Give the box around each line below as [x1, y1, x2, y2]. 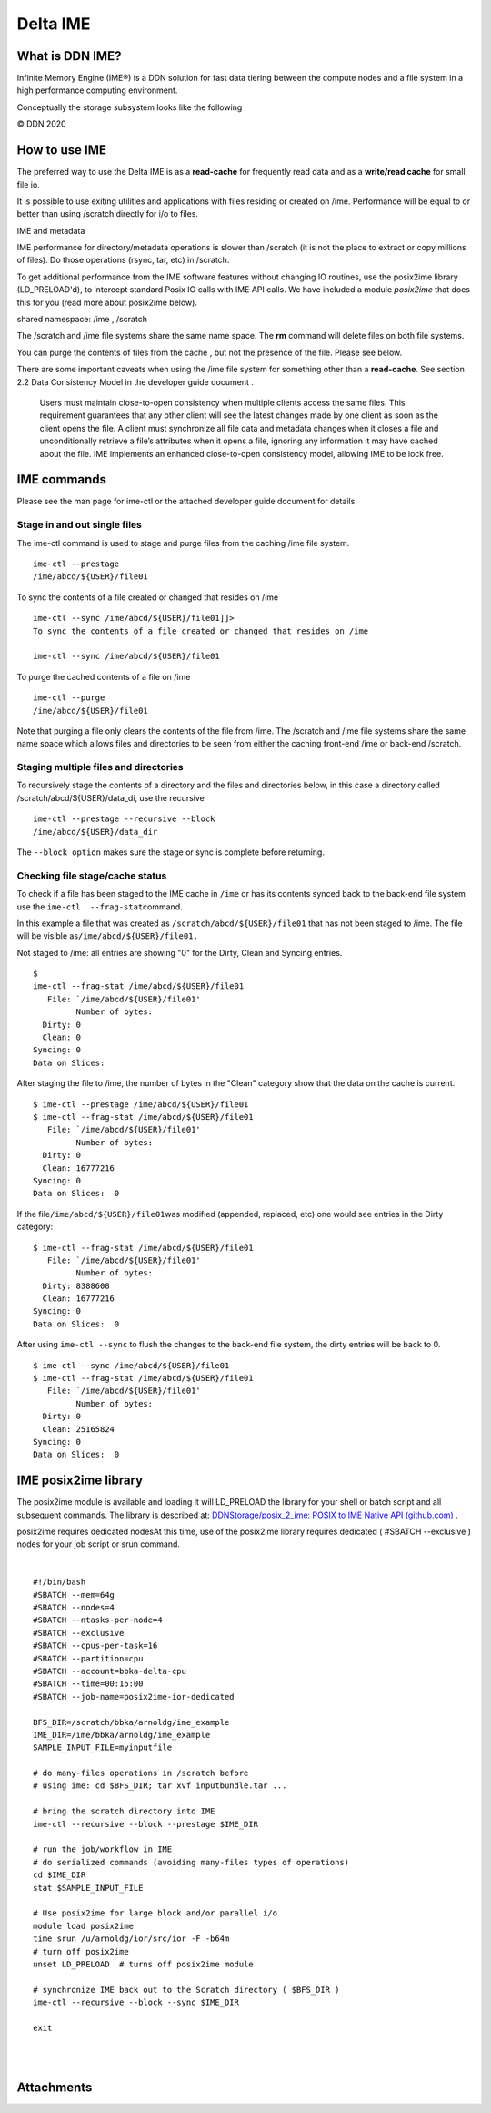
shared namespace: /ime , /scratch [16, 314, 147, 325]
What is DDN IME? [16, 48, 122, 64]
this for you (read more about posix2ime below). [16, 297, 197, 308]
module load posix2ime [33, 1921, 135, 1931]
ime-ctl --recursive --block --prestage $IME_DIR [33, 1819, 259, 1829]
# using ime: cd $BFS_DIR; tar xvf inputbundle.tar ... [33, 1781, 287, 1791]
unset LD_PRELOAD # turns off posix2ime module [33, 1958, 254, 1969]
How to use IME [16, 142, 106, 158]
